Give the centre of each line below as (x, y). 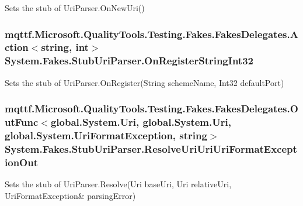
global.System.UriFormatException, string (106, 135)
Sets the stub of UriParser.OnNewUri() (75, 8)
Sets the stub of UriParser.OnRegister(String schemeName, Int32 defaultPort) (144, 82)
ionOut (21, 162)
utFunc (22, 122)
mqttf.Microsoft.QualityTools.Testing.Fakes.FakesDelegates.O (151, 109)
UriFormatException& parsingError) (70, 195)
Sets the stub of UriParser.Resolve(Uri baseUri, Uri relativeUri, (118, 184)
